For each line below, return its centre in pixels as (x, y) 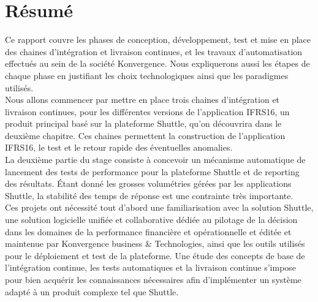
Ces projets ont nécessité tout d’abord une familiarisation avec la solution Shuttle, (159, 207)
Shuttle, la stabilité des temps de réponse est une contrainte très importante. (149, 195)
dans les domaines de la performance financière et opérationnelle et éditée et (148, 231)
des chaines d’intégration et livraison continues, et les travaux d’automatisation (154, 51)
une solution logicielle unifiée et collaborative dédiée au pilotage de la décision (151, 220)
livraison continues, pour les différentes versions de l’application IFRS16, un (147, 111)
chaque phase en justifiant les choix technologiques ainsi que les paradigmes (147, 75)
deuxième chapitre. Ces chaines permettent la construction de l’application (145, 135)
